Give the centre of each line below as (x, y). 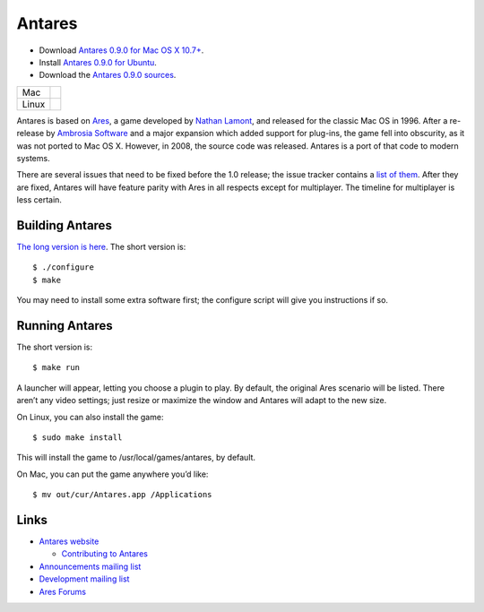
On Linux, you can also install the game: (90, 417)
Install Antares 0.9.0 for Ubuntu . (98, 62)
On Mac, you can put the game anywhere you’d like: (112, 474)
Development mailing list (84, 579)
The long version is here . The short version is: (101, 246)
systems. (33, 158)
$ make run (56, 368)
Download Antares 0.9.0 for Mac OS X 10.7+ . (121, 50)
